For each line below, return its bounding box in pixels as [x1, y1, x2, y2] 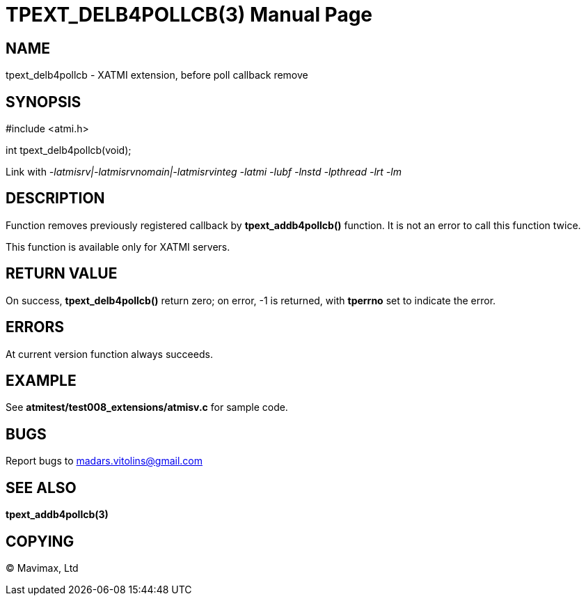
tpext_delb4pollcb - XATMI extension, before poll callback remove [6, 69, 308, 81]
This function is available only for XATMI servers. [6, 240, 230, 253]
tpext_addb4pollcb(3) [6, 508, 109, 521]
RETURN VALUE [6, 265, 118, 283]
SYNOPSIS [6, 93, 81, 111]
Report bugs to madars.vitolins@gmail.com [6, 455, 203, 467]
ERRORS [6, 318, 65, 336]
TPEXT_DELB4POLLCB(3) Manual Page [6, 3, 373, 26]
